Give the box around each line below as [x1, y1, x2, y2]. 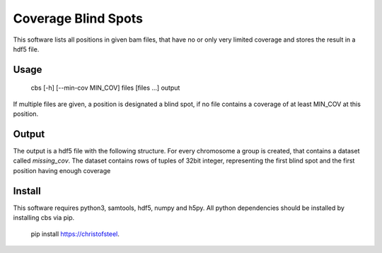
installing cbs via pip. [13, 213, 75, 222]
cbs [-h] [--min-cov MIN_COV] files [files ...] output [30, 83, 180, 92]
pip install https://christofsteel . [30, 230, 120, 238]
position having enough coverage [13, 166, 111, 175]
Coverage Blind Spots [13, 11, 143, 26]
